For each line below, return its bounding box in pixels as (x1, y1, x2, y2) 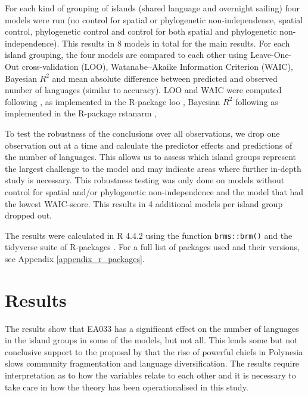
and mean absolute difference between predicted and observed (52, 72, 278, 84)
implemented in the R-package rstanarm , (5, 107, 157, 119)
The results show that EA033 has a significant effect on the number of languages (5, 322, 299, 334)
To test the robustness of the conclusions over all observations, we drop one (5, 127, 280, 139)
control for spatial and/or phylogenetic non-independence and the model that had (5, 185, 304, 198)
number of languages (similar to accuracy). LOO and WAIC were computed (5, 84, 282, 96)
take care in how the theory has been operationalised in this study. (5, 380, 248, 393)
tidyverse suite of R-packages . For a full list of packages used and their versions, (5, 241, 300, 253)
